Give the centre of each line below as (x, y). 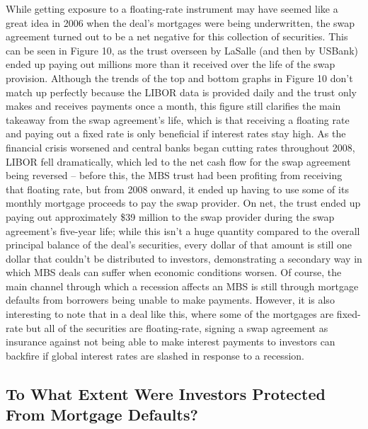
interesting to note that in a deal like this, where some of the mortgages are (170, 314)
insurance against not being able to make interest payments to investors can (171, 342)
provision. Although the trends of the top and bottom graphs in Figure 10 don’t (179, 78)
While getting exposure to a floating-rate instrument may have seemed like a (172, 8)
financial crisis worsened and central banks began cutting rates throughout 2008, (180, 147)
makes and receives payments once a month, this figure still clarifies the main (173, 106)
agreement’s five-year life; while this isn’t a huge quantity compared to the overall (183, 230)
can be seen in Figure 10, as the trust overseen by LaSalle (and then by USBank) (182, 50)
